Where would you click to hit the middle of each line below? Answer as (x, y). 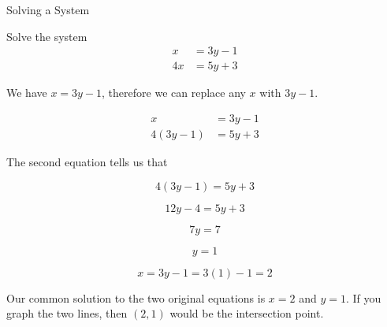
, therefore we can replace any (174, 93)
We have (27, 93)
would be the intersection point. (247, 313)
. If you (363, 297)
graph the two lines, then (67, 313)
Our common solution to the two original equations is (136, 297)
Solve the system (47, 36)
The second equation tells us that (87, 161)
